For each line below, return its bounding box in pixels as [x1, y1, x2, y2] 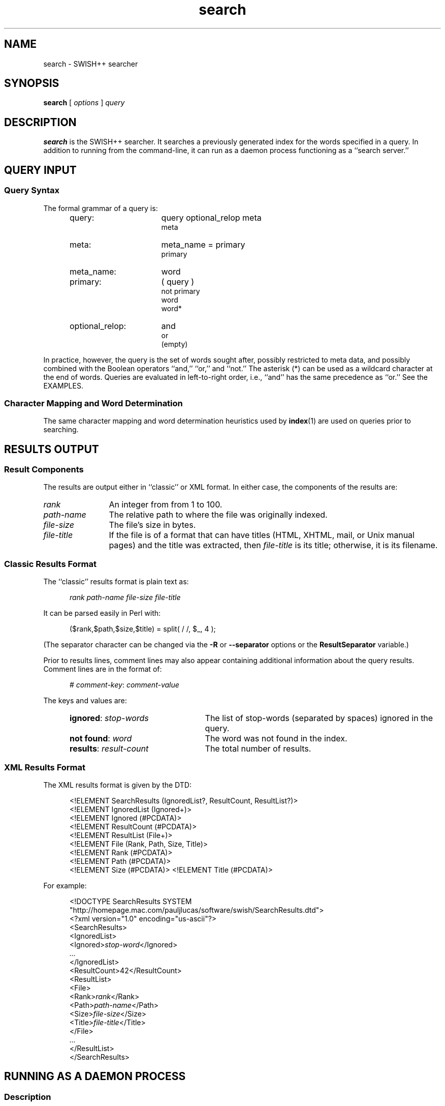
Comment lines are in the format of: [43, 665, 162, 674]
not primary [161, 286, 200, 295]
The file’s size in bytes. [109, 520, 196, 530]
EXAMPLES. [43, 381, 83, 390]
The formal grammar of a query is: [43, 203, 158, 213]
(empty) [161, 339, 188, 348]
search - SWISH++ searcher [43, 59, 138, 68]
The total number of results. [205, 743, 311, 754]
